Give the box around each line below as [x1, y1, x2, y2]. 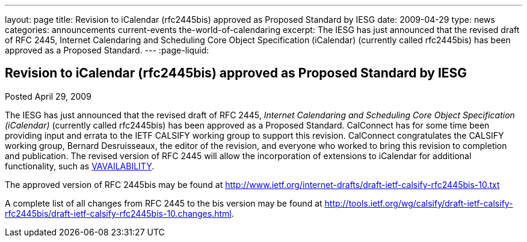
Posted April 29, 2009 [5, 91, 91, 101]
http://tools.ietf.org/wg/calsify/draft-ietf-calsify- [324, 198, 513, 208]
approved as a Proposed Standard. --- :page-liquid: [5, 45, 209, 55]
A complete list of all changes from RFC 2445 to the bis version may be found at [5, 198, 322, 208]
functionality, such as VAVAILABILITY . [5, 160, 155, 171]
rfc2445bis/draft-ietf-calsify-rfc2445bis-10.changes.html [5, 208, 232, 219]
